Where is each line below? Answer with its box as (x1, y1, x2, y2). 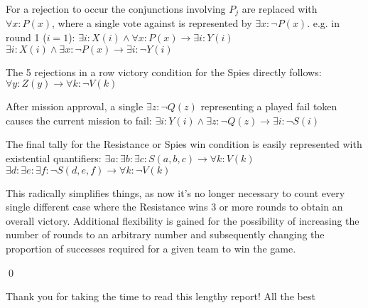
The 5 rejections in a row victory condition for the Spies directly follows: (6, 64, 322, 79)
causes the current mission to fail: (6, 112, 152, 127)
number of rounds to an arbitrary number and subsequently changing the (6, 227, 325, 242)
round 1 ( (6, 30, 47, 45)
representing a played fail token (200, 99, 337, 114)
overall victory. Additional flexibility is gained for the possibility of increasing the (6, 213, 359, 228)
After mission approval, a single (6, 99, 144, 114)
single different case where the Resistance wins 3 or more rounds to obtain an (6, 199, 343, 214)
